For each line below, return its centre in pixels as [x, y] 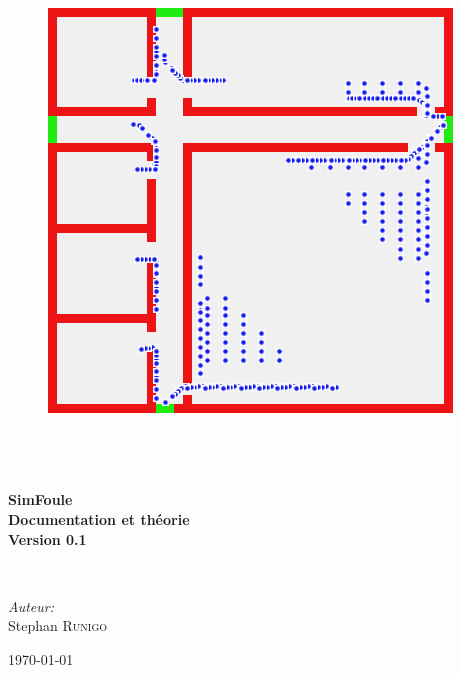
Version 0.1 [47, 538]
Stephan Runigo [58, 625]
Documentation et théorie [99, 518]
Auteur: [31, 605]
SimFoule [40, 499]
